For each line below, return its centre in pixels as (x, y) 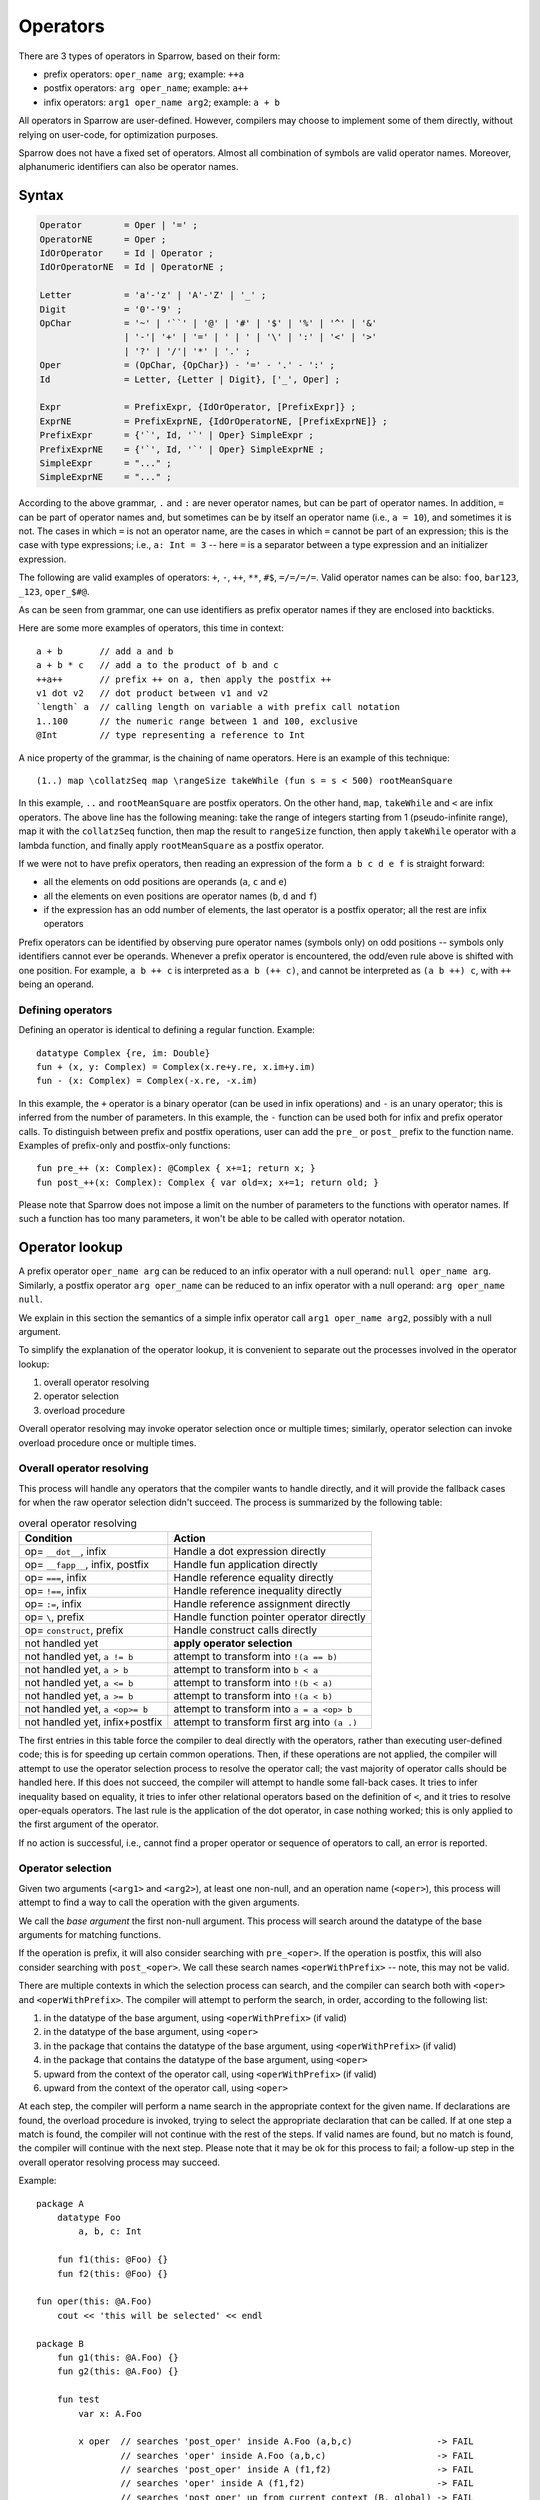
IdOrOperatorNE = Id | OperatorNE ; (132, 267)
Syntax (41, 195)
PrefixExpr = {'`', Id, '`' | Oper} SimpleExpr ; (176, 435)
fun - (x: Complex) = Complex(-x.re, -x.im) (147, 1081)
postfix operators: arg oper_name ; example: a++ (146, 88)
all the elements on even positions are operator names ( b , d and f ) (180, 896)
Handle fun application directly (246, 1564)
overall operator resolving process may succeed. (119, 2162)
